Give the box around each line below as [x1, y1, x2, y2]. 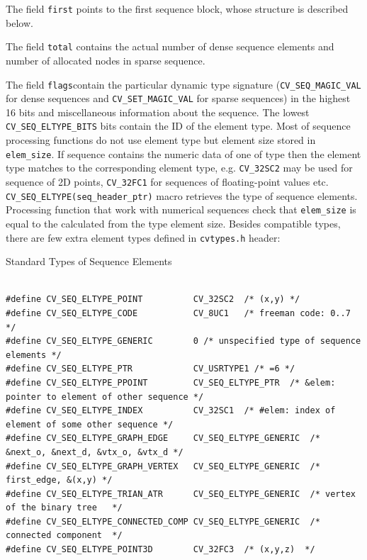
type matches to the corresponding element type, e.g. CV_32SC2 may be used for [6, 160, 353, 175]
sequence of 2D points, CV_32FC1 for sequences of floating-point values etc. [6, 174, 329, 189]
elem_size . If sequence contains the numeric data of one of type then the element [6, 146, 361, 161]
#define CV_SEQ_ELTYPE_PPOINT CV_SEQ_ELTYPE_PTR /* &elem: [6, 377, 336, 388]
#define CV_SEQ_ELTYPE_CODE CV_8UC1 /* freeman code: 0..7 [6, 308, 351, 318]
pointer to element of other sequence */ [6, 391, 204, 402]
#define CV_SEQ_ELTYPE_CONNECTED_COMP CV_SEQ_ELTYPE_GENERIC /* [6, 516, 320, 527]
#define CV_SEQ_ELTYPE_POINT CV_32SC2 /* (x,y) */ [6, 294, 300, 305]
